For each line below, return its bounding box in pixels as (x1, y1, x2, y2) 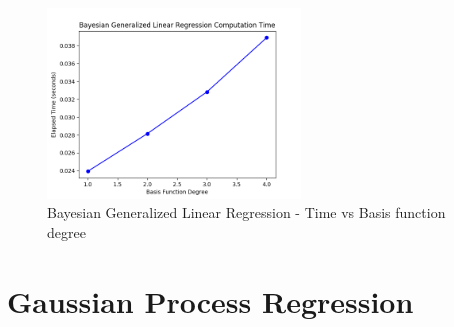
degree (47, 221, 86, 242)
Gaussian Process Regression (7, 280, 414, 321)
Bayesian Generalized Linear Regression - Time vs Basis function (47, 202, 446, 223)
